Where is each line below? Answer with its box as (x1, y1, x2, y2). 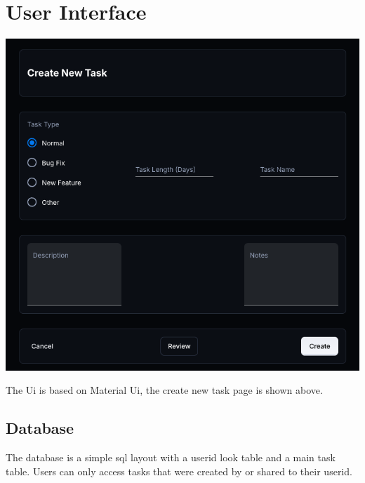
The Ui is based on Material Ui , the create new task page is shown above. (6, 383, 323, 397)
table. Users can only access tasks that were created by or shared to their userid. (6, 463, 352, 478)
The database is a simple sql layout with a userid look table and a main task (6, 450, 336, 465)
